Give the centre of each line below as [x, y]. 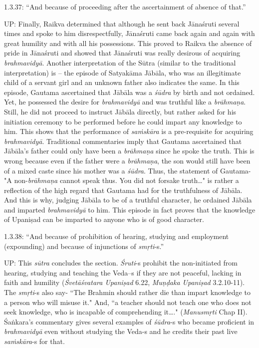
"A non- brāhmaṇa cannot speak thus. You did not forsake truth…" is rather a [122, 180]
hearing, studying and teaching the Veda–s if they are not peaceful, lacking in [123, 272]
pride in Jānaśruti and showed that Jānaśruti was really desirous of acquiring [122, 53]
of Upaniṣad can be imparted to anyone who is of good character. [104, 219]
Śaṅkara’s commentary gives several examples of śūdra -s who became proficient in [129, 321]
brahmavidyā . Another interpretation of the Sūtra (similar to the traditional [120, 62]
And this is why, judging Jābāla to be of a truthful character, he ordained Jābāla [128, 200]
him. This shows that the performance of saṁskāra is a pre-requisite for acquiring [129, 131]
